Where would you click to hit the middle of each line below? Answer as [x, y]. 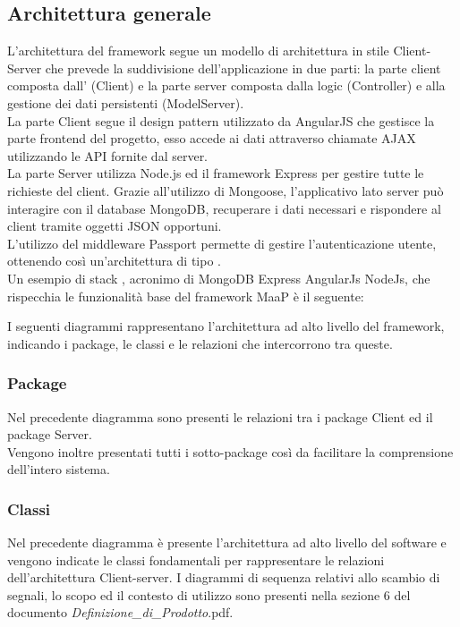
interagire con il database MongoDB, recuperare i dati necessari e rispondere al [224, 208]
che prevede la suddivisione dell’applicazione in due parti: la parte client [243, 68]
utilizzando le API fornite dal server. [108, 155]
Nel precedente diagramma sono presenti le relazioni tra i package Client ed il [220, 416]
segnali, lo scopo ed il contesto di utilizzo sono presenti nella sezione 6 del [209, 594]
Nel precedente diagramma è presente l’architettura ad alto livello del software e [227, 542]
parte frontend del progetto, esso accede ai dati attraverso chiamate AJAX [212, 138]
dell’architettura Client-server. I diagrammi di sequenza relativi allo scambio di [224, 577]
